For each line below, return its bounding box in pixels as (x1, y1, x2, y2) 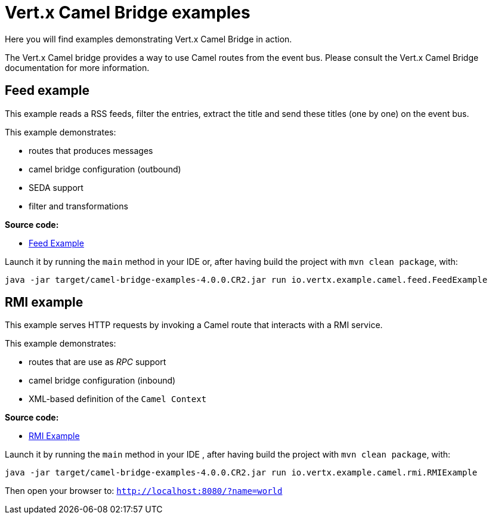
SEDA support (29, 182, 83, 193)
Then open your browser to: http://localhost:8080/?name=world (5, 486, 283, 496)
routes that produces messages (29, 145, 153, 156)
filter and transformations (29, 200, 128, 211)
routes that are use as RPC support (29, 357, 166, 367)
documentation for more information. (5, 62, 150, 73)
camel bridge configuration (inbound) (29, 375, 176, 386)
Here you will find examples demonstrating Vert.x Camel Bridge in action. (5, 33, 292, 44)
